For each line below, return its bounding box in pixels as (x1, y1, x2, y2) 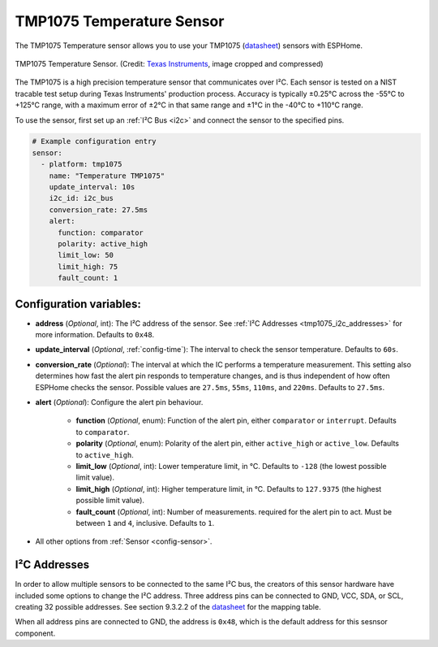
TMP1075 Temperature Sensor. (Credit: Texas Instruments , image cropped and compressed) (15, 59, 324, 68)
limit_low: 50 (58, 250, 114, 260)
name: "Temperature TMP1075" (49, 171, 165, 180)
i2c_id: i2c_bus (49, 193, 114, 203)
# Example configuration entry (32, 137, 157, 146)
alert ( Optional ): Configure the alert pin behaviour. (35, 397, 204, 407)
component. (15, 628, 56, 638)
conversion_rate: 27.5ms (49, 205, 148, 215)
